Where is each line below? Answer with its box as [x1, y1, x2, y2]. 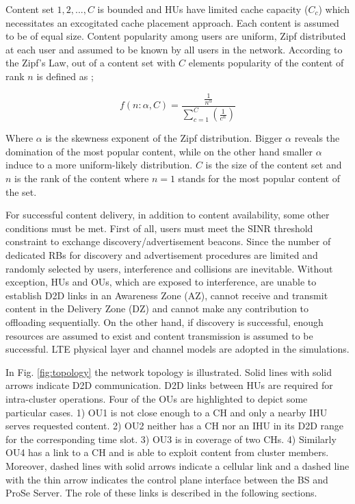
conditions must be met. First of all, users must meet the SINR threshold [5, 220, 313, 235]
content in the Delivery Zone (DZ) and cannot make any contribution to [5, 301, 309, 316]
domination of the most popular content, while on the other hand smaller [5, 144, 313, 158]
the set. [5, 184, 37, 199]
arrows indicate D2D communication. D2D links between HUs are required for [5, 378, 333, 392]
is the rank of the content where [14, 171, 149, 186]
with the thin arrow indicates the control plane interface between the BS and [5, 472, 328, 486]
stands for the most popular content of [178, 171, 340, 186]
